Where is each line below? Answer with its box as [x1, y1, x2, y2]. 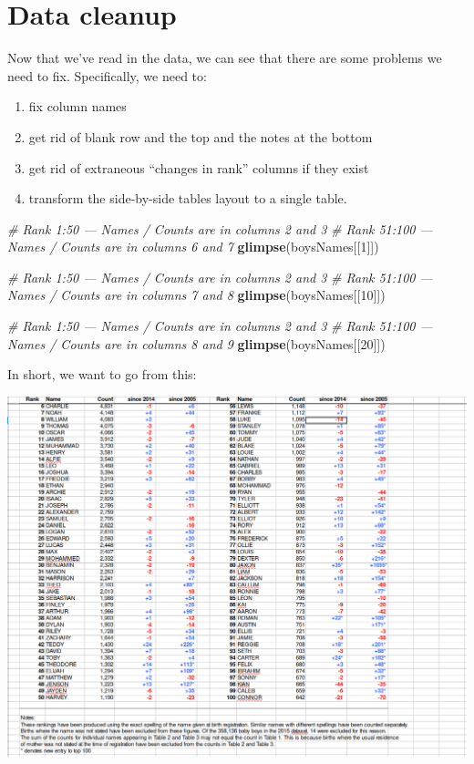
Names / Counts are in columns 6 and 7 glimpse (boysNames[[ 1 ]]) [7, 237, 379, 256]
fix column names [28, 97, 127, 116]
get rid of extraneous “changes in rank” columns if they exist [28, 158, 369, 177]
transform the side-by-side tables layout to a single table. [28, 189, 347, 208]
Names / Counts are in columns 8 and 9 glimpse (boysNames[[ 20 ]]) [7, 334, 386, 353]
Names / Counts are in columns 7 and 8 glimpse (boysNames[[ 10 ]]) [7, 285, 386, 305]
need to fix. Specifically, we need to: [7, 66, 207, 85]
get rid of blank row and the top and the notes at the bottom [28, 127, 373, 146]
